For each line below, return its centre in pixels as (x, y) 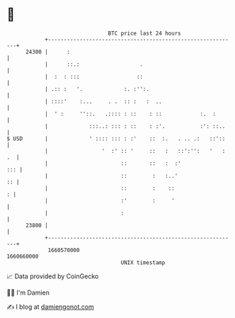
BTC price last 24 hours (144, 33)
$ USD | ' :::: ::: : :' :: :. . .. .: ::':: (116, 138)
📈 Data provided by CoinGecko (53, 276)
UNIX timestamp (143, 262)
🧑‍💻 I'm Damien (28, 293)
